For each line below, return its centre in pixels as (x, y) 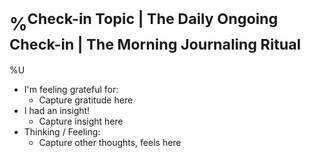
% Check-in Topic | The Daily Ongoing (144, 22)
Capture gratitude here (86, 100)
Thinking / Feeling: (62, 132)
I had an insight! (57, 111)
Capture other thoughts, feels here (110, 143)
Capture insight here (81, 121)
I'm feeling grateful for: (71, 90)
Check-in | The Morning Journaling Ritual (155, 44)
